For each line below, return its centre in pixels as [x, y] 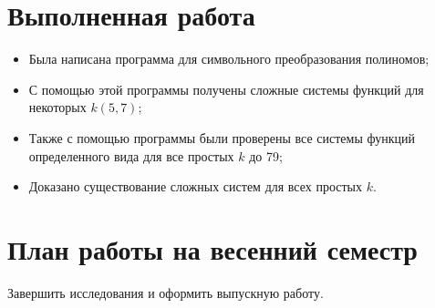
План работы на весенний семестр [212, 248]
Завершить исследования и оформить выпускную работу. [166, 292]
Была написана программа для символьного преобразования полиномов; [229, 59]
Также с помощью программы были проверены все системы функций [222, 137]
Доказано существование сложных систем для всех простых [196, 186]
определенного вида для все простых [131, 155]
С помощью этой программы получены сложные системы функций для [226, 89]
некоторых [57, 107]
